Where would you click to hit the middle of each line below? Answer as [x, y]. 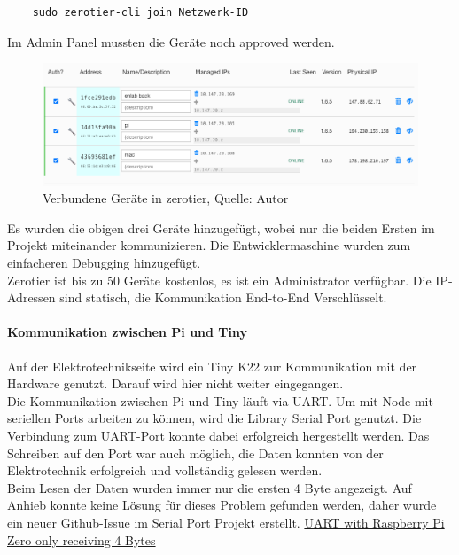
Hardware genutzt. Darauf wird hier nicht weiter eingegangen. [175, 383]
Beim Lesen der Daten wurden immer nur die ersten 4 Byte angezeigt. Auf [210, 487]
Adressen [31, 297]
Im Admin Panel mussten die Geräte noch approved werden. [171, 41]
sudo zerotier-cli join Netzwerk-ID [140, 12]
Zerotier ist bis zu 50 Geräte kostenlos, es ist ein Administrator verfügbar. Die [219, 280]
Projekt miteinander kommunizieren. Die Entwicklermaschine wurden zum [209, 245]
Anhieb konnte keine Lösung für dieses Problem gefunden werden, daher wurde [222, 505]
